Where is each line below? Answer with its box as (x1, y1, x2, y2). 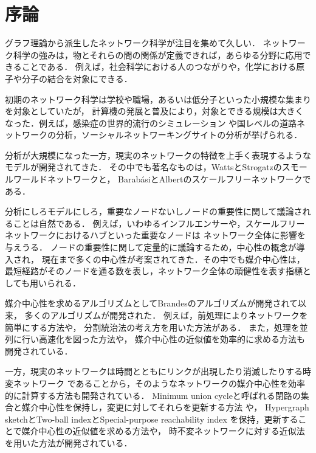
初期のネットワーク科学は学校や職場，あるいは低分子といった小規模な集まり (5, 92, 311, 105)
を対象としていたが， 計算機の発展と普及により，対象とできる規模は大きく (5, 105, 304, 117)
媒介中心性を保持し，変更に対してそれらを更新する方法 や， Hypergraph (21, 401, 309, 413)
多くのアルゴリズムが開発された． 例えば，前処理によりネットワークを (24, 309, 308, 321)
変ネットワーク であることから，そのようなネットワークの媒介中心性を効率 (5, 376, 306, 389)
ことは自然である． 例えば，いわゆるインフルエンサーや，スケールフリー (13, 216, 305, 229)
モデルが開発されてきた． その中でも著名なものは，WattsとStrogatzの (5, 161, 282, 173)
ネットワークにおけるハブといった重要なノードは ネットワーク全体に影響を (5, 229, 306, 241)
